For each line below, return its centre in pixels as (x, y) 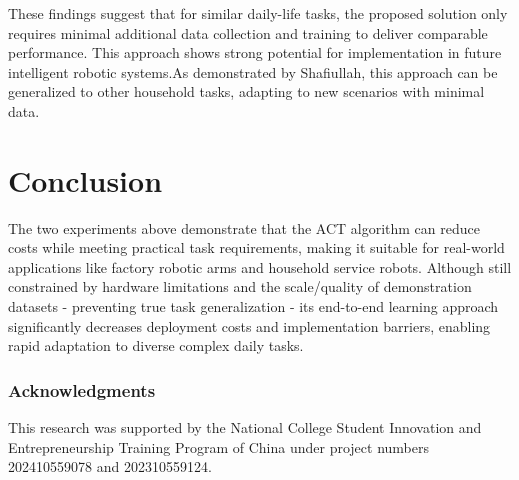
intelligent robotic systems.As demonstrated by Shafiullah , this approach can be (253, 71)
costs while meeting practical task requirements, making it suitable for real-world (256, 247)
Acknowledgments (82, 389)
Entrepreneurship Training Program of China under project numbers (218, 446)
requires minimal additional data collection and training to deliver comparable (248, 32)
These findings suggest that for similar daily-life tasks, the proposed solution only (258, 13)
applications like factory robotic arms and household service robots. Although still (260, 266)
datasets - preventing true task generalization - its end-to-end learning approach (253, 306)
